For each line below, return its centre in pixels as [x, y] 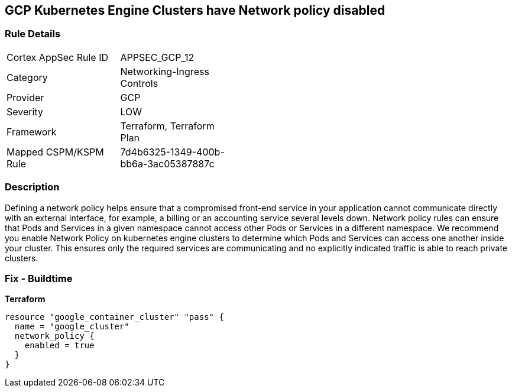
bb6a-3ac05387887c [167, 163]
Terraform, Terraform [167, 126]
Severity [25, 111]
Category [27, 77]
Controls [139, 83]
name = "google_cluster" [72, 327]
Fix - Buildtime [39, 278]
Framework [32, 132]
